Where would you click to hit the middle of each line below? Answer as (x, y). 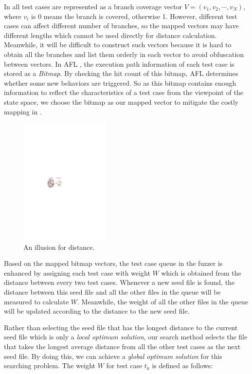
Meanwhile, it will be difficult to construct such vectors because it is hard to (118, 45)
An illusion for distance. (59, 247)
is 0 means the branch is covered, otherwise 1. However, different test (134, 16)
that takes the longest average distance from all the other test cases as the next (122, 346)
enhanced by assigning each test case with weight (77, 272)
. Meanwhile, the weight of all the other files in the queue (162, 301)
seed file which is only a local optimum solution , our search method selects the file (126, 337)
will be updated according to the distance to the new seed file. (97, 311)
